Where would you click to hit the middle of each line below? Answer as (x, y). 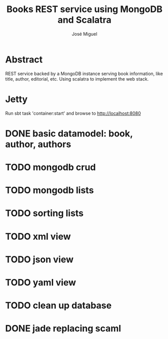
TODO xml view (38, 236)
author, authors (38, 144)
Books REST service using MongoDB (85, 9)
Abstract (24, 59)
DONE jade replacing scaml (63, 329)
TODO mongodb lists (50, 190)
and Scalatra (85, 20)
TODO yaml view (41, 282)
